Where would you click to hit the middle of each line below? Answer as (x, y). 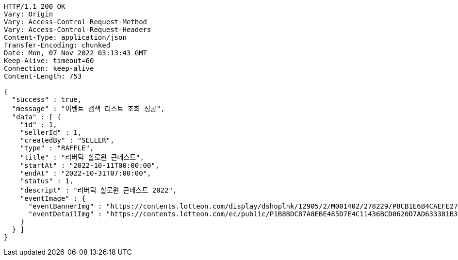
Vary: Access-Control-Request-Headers (78, 30)
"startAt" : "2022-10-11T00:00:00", (90, 165)
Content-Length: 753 (43, 76)
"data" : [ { (37, 117)
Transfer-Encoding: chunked (57, 45)
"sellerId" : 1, (51, 132)
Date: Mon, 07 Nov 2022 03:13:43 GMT (76, 53)
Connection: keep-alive (49, 68)
